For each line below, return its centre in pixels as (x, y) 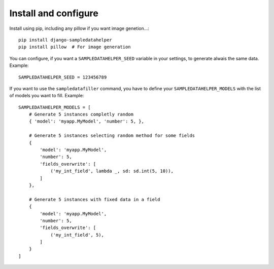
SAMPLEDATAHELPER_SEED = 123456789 (63, 77)
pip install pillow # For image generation (75, 47)
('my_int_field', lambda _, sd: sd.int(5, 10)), (112, 171)
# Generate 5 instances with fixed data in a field (94, 199)
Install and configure (54, 13)
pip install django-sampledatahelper (65, 40)
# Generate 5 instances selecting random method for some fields (112, 136)
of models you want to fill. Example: (47, 96)
